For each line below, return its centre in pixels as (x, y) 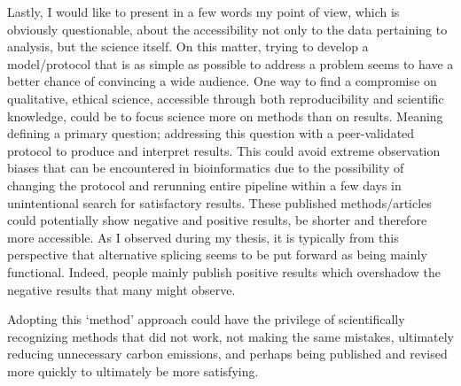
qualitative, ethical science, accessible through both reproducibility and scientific (226, 98)
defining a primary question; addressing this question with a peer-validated (211, 133)
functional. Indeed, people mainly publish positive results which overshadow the (224, 271)
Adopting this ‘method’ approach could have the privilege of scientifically (206, 319)
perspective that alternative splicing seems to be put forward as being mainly (217, 255)
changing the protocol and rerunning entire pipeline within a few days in (204, 185)
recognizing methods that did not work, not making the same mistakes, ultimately (230, 336)
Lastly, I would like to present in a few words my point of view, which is (203, 12)
